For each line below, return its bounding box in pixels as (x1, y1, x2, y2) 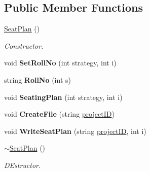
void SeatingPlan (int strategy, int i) (4, 91, 123, 102)
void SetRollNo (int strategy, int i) (4, 57, 117, 68)
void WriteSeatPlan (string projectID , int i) (4, 125, 146, 136)
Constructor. (4, 40, 44, 51)
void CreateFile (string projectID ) (4, 109, 115, 119)
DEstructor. (4, 159, 41, 170)
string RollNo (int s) (4, 74, 71, 85)
